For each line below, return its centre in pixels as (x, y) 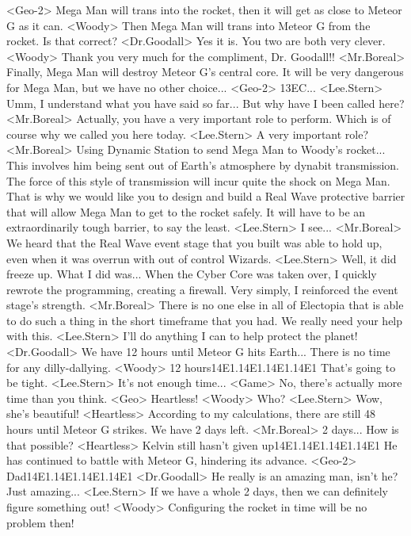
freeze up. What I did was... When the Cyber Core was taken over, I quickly (192, 274)
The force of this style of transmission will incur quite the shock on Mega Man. (198, 180)
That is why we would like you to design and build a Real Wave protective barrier (206, 196)
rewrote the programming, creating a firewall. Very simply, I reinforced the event (202, 289)
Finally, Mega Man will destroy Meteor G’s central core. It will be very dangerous (205, 72)
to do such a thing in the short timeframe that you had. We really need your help (205, 320)
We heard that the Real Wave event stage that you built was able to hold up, (194, 242)
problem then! (40, 522)
